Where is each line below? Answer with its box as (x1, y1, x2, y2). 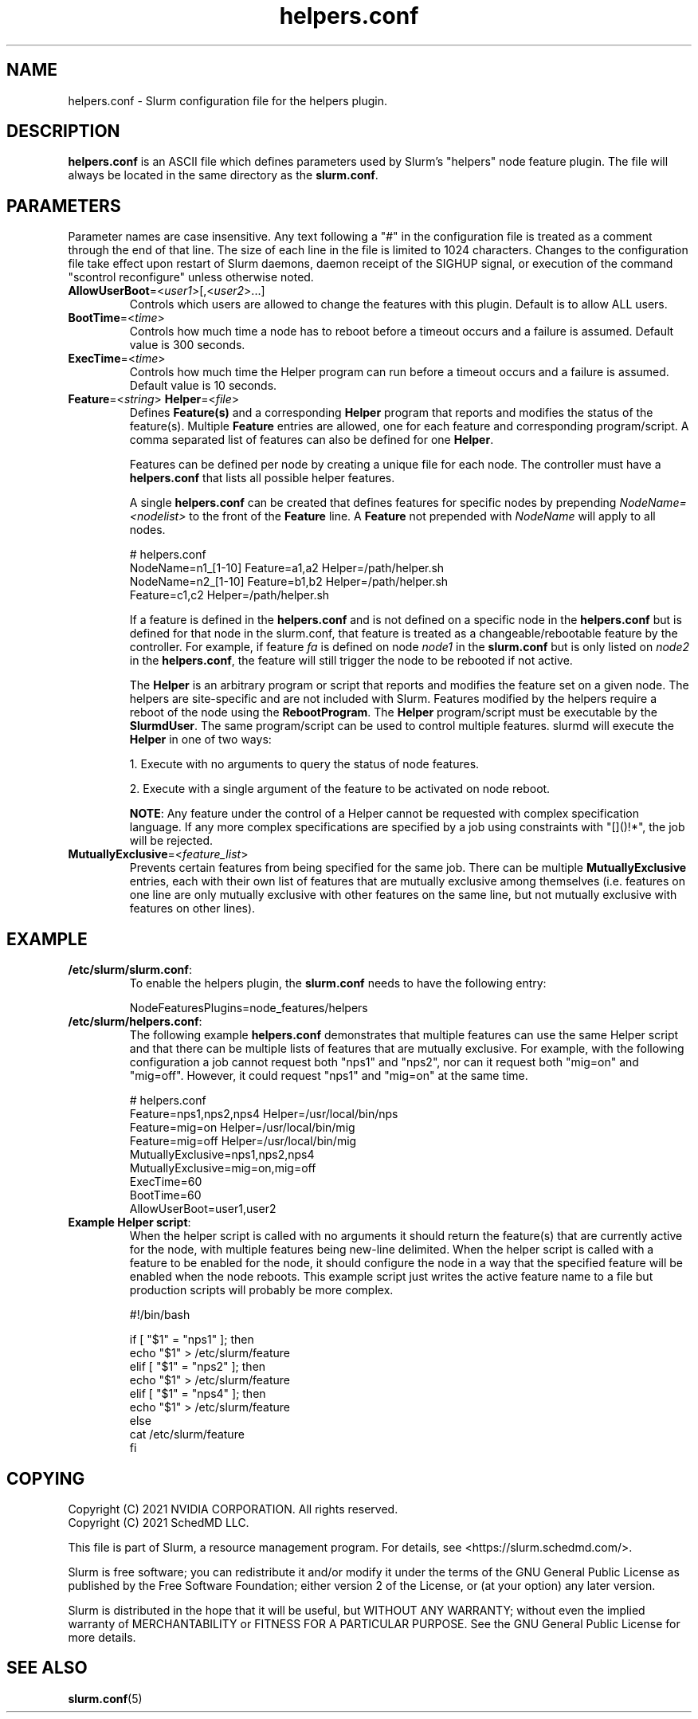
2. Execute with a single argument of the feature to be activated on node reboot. (129, 782, 551, 796)
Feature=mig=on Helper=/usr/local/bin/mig (129, 1120, 355, 1135)
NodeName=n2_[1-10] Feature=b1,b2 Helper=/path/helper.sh (129, 575, 449, 589)
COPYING (6, 1468, 85, 1489)
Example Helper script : (68, 1215, 191, 1230)
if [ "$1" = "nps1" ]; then (129, 1332, 254, 1347)
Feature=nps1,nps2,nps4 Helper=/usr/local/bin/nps (129, 1107, 398, 1121)
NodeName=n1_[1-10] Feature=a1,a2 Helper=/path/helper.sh (129, 561, 445, 575)
